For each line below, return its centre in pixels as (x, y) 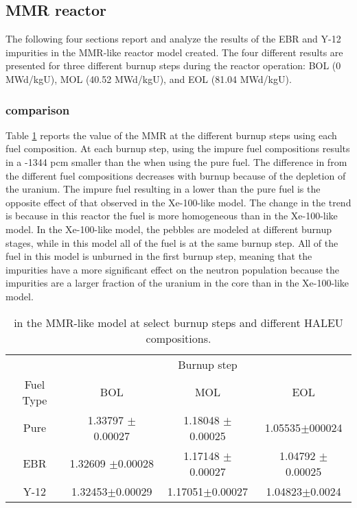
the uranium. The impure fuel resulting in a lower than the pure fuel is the (163, 189)
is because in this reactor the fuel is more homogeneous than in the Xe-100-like (172, 216)
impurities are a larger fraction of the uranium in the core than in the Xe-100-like (177, 283)
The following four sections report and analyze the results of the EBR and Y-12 (173, 39)
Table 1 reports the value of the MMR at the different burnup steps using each (171, 135)
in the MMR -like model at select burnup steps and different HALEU (178, 322)
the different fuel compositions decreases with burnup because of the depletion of (176, 175)
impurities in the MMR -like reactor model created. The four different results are (174, 52)
